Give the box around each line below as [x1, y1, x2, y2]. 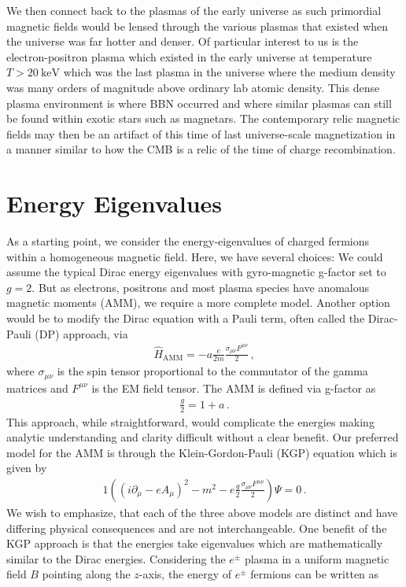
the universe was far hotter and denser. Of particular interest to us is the [6, 33, 359, 50]
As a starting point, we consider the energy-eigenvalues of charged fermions [6, 233, 369, 249]
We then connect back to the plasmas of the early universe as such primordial [6, 2, 382, 18]
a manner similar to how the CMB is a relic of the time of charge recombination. [6, 141, 396, 157]
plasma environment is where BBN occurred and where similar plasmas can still [6, 94, 392, 111]
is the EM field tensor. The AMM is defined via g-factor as [91, 379, 376, 396]
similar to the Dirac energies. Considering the [6, 550, 226, 567]
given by [6, 460, 47, 476]
